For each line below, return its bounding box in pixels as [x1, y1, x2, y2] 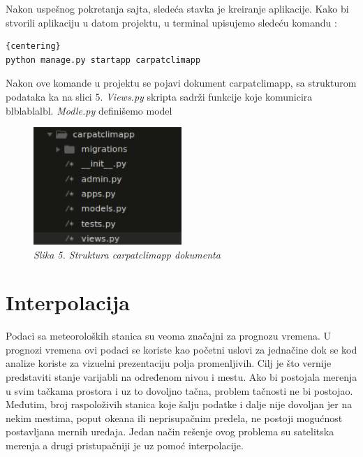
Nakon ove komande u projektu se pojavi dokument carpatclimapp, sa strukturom [6, 75, 357, 90]
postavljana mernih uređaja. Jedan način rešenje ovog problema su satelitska [6, 424, 334, 439]
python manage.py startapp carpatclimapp [6, 55, 201, 65]
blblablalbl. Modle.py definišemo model [6, 103, 172, 117]
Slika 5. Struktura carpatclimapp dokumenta [34, 247, 221, 261]
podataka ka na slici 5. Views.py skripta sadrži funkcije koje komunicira [6, 89, 313, 103]
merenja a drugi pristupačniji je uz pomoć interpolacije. [6, 438, 244, 453]
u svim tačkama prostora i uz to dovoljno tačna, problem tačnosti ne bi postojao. [6, 383, 353, 398]
